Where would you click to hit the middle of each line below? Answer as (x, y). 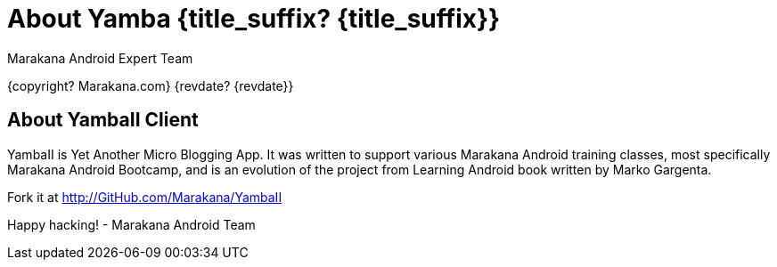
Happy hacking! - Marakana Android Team (131, 224)
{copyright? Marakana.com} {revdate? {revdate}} (151, 85)
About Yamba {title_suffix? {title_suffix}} (254, 19)
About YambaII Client (103, 120)
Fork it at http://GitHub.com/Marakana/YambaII (145, 197)
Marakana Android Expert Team (100, 58)
